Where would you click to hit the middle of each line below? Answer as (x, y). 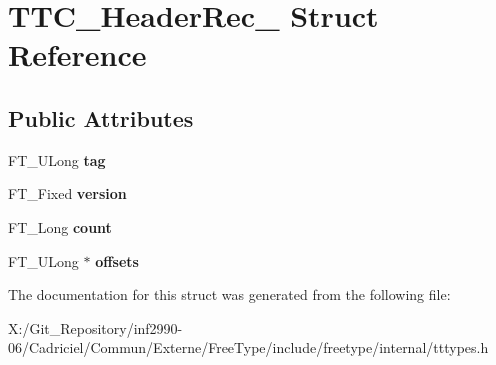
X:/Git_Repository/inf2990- (95, 327)
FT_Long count (60, 226)
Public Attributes (101, 117)
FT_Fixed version (67, 193)
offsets (117, 260)
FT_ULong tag (57, 159)
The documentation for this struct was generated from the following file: (229, 294)
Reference (77, 54)
